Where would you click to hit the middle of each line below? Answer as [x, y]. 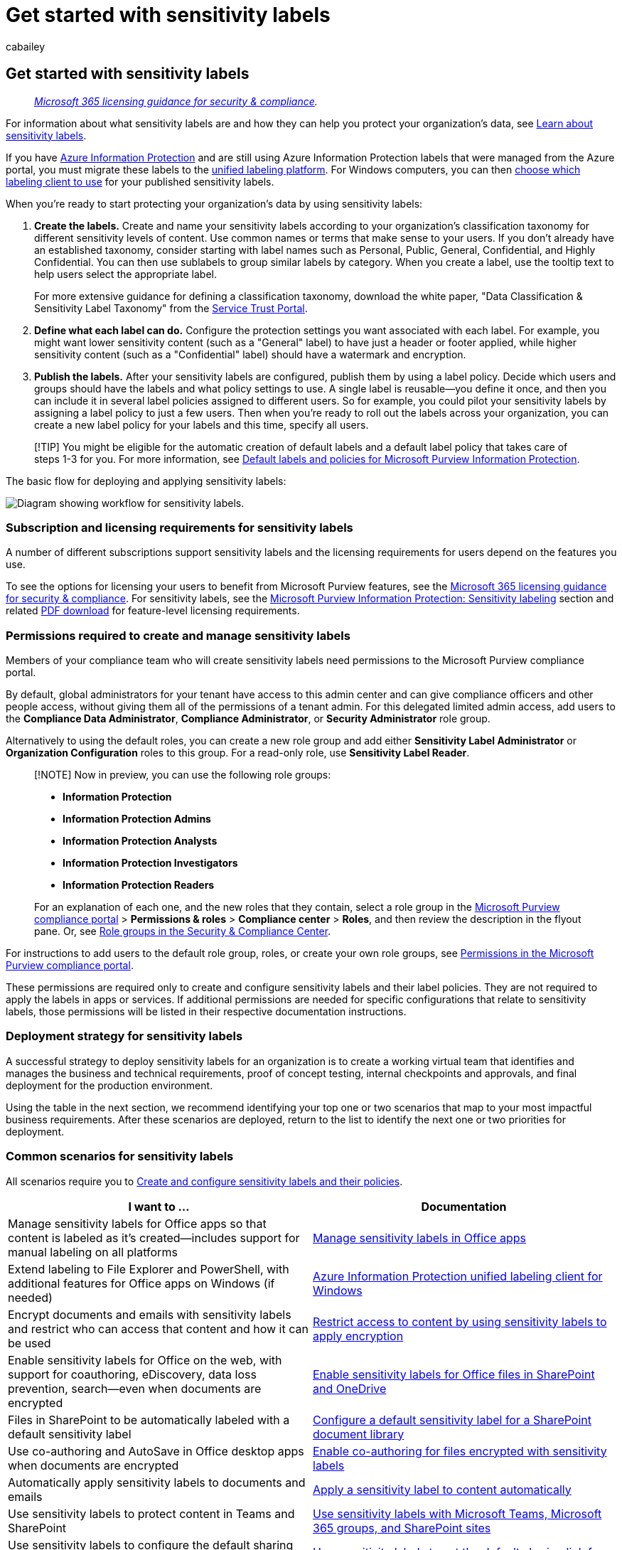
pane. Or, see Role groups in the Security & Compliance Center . [183, 931]
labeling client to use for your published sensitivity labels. [140, 181]
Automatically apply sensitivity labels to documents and [157, 1482]
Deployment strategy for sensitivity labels [124, 1036]
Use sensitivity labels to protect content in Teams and [151, 1513]
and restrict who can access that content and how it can [158, 1329]
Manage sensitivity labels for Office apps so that [137, 1223]
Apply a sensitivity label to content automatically [442, 1489]
